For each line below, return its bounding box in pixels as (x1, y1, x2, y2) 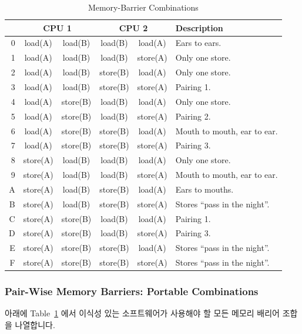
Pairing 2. (175, 110, 211, 122)
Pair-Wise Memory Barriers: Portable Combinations (5, 284, 259, 299)
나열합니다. (15, 319, 55, 330)
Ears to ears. (175, 37, 222, 49)
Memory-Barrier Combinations (88, 1, 199, 13)
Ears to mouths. (175, 183, 234, 195)
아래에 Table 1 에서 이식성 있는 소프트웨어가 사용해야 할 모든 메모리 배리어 (5, 307, 280, 319)
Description (175, 21, 223, 34)
